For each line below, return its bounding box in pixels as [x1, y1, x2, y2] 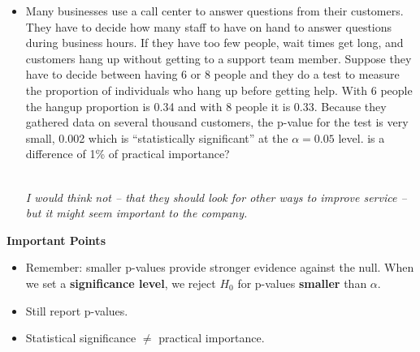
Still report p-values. [25, 302, 128, 319]
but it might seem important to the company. [25, 204, 248, 221]
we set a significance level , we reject [25, 274, 216, 291]
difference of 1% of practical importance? [25, 145, 230, 162]
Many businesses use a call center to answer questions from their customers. [25, 2, 404, 19]
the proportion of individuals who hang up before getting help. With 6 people [25, 81, 413, 98]
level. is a [338, 129, 385, 146]
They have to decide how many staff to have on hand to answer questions [25, 18, 392, 35]
